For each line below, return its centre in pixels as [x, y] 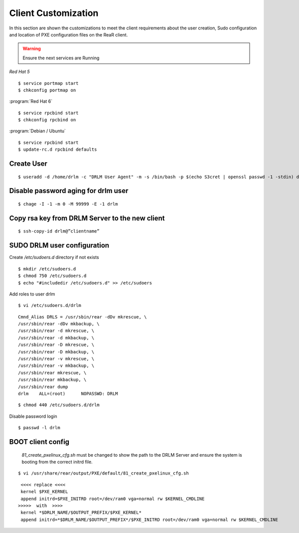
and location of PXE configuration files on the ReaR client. [69, 34]
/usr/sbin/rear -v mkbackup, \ [56, 366]
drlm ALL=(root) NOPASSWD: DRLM [68, 394]
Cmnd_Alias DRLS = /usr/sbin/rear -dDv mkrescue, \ [82, 317]
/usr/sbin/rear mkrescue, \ [52, 373]
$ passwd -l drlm [39, 428]
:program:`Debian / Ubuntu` [37, 131]
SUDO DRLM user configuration [59, 245]
